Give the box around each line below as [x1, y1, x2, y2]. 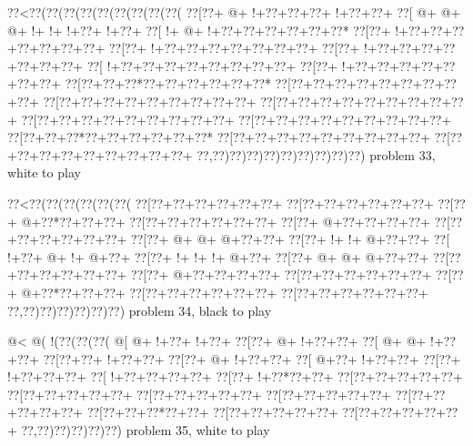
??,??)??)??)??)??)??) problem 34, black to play [7, 300, 272, 319]
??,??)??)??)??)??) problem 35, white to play [21, 421, 270, 440]
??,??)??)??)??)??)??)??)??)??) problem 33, [196, 145, 436, 164]
